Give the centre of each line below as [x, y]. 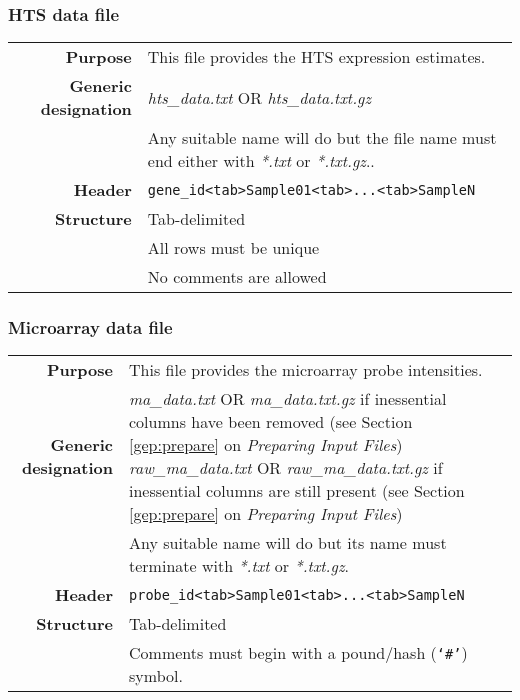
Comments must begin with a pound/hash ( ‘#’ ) [298, 653]
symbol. [156, 676]
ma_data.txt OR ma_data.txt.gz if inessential [288, 399]
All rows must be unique [233, 248]
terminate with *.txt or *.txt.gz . [239, 566]
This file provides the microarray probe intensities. [306, 370]
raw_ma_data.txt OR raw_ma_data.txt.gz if [286, 468]
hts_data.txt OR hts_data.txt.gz [259, 97]
